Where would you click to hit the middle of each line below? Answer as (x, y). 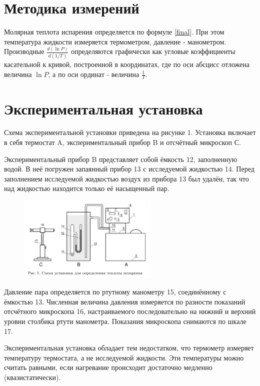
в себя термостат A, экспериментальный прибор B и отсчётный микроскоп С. (122, 142)
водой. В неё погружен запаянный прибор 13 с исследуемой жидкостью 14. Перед (129, 169)
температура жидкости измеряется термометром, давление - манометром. (115, 41)
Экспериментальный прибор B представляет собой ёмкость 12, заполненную (121, 159)
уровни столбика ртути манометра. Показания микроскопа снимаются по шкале (125, 321)
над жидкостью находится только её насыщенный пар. (87, 188)
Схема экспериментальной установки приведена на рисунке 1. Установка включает (130, 132)
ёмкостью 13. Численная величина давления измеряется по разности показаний (125, 301)
